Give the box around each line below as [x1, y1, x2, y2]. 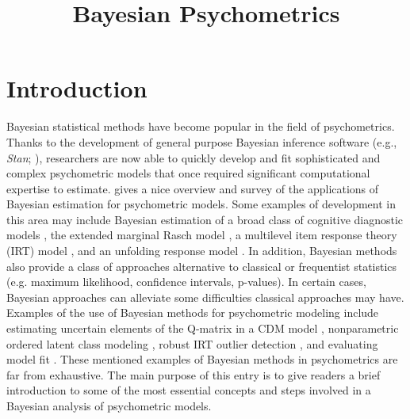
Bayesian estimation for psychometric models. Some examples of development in [6, 196, 396, 212]
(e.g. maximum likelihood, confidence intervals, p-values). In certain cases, [6, 273, 366, 290]
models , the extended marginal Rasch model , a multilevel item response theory [6, 227, 397, 243]
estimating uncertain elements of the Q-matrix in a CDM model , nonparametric [6, 320, 399, 337]
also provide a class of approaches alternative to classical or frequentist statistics [6, 257, 397, 274]
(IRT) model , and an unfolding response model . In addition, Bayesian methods [6, 242, 397, 259]
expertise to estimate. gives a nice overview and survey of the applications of [6, 180, 379, 196]
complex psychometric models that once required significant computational [6, 165, 370, 181]
